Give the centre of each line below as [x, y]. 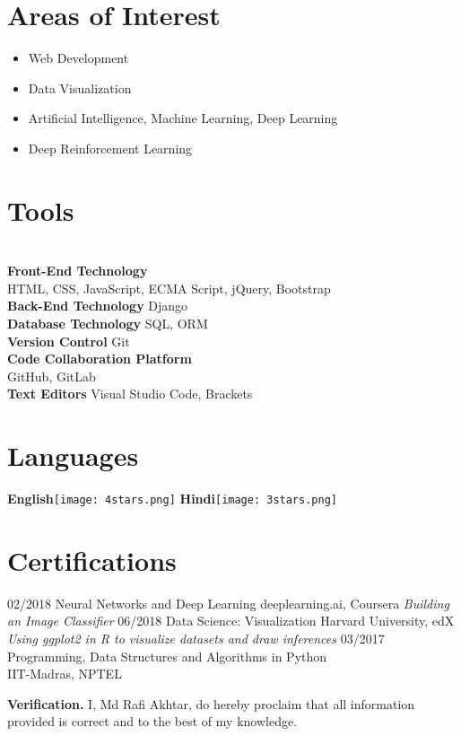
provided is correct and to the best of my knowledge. [152, 721]
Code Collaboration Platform [100, 359]
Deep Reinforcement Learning [110, 148]
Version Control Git [69, 341]
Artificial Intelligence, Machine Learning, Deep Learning [183, 118]
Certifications [92, 560]
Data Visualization [80, 88]
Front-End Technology [78, 271]
